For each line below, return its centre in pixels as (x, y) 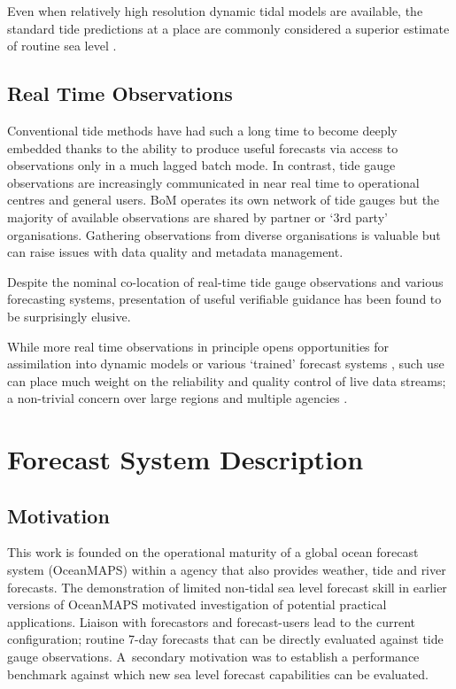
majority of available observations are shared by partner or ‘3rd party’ (197, 217)
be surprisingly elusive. (69, 316)
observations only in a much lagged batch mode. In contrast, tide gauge (201, 165)
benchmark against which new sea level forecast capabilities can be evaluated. (218, 674)
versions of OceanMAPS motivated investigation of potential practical (197, 604)
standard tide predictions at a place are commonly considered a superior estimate (228, 28)
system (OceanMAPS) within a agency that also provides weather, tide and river (227, 570)
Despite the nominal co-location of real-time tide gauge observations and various (225, 281)
